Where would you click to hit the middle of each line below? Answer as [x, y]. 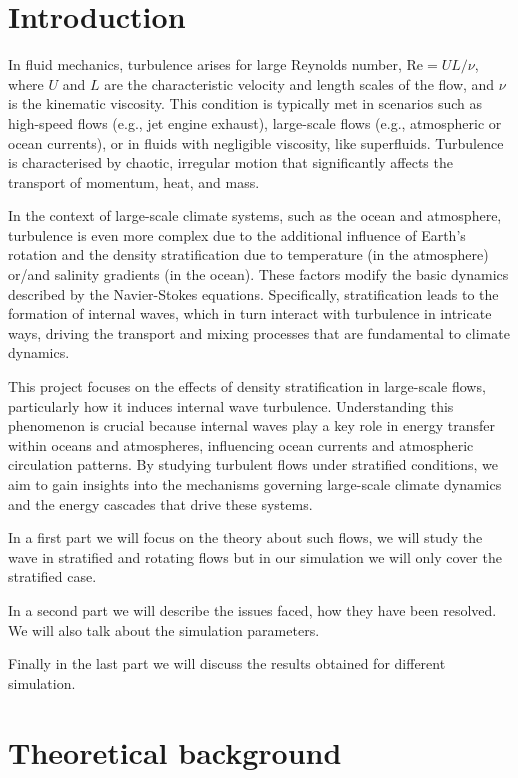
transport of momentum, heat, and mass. [134, 181]
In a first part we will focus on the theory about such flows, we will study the [245, 537]
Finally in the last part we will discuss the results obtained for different [227, 663]
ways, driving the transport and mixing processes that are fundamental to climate [259, 332]
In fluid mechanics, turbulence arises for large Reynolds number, [205, 64]
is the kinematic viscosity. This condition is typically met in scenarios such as [245, 103]
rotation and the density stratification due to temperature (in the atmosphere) [248, 254]
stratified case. [52, 576]
